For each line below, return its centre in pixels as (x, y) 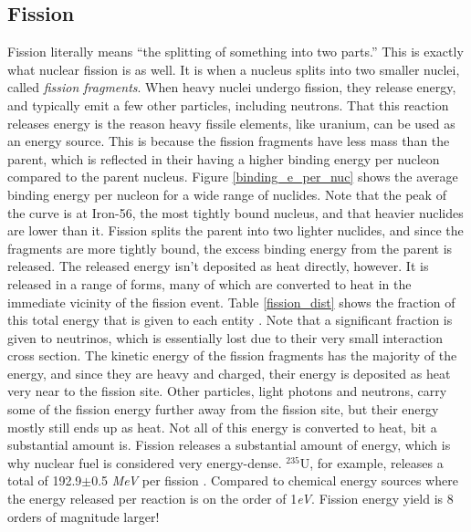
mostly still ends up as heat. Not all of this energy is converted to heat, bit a (222, 427)
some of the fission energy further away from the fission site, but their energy (223, 409)
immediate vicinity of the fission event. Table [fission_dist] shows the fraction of (231, 302)
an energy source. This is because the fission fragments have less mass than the (229, 141)
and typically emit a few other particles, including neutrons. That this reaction (228, 104)
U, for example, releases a (372, 462)
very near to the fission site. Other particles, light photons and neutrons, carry (227, 391)
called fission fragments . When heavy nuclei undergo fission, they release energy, (232, 87)
